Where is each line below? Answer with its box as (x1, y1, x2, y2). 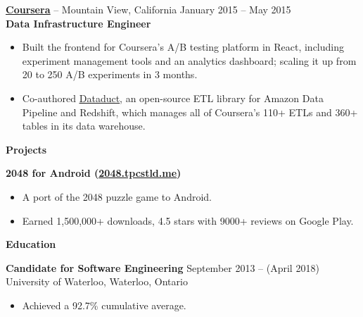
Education (6, 237, 56, 251)
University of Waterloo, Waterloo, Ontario (6, 274, 188, 289)
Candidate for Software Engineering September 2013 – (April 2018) (6, 260, 319, 275)
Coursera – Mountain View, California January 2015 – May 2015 (6, 2, 291, 16)
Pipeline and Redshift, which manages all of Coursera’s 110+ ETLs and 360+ (22, 104, 358, 119)
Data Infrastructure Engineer (6, 15, 151, 30)
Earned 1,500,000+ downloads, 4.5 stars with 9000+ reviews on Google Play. (22, 213, 354, 228)
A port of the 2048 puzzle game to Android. (22, 189, 212, 204)
